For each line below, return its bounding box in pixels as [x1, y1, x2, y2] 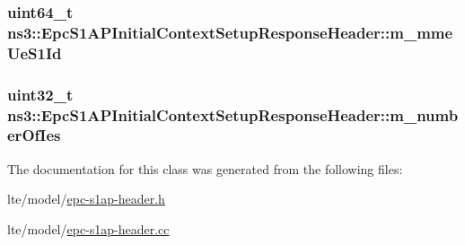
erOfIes [7, 124, 61, 146]
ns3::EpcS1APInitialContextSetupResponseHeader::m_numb [7, 103, 459, 126]
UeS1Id [7, 41, 62, 64]
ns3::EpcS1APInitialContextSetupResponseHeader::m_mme [7, 21, 453, 43]
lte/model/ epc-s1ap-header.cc [7, 219, 170, 238]
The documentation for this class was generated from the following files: [7, 159, 403, 178]
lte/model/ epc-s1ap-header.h [7, 189, 165, 208]
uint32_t [7, 83, 74, 105]
